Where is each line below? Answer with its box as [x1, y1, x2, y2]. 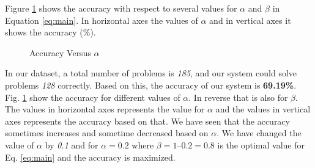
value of [5, 138, 34, 151]
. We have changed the [217, 126, 302, 139]
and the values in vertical [215, 103, 311, 115]
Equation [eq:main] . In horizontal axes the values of [5, 13, 198, 26]
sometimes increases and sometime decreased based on [5, 126, 209, 139]
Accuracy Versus [29, 46, 91, 59]
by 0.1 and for [45, 138, 98, 151]
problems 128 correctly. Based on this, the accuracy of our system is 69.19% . [5, 78, 297, 91]
